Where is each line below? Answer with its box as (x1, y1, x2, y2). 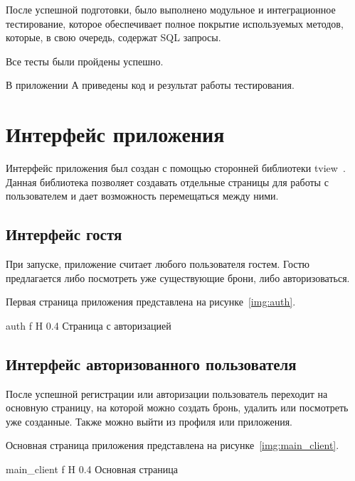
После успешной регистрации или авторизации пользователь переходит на (6, 386, 328, 401)
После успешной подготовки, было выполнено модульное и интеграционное (6, 2, 336, 16)
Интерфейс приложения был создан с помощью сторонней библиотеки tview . (6, 161, 346, 175)
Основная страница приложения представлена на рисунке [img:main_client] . (6, 438, 339, 453)
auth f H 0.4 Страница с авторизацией (6, 318, 171, 333)
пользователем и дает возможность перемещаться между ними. (6, 188, 279, 203)
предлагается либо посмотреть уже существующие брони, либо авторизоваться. (6, 270, 350, 285)
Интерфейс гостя (6, 223, 122, 245)
